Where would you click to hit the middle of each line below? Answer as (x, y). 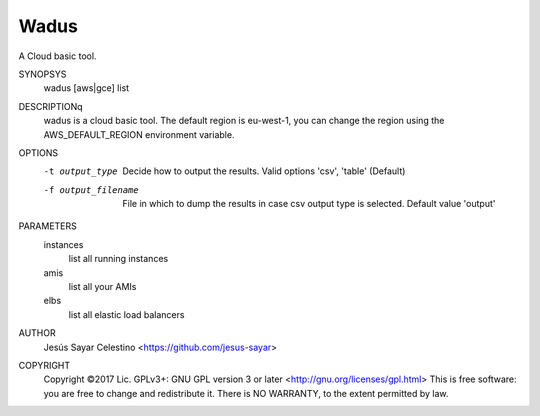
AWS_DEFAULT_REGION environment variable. (139, 134)
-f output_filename (91, 189)
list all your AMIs (102, 287)
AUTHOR (37, 333)
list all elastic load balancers (126, 314)
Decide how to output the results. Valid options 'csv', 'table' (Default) (264, 171)
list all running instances (118, 259)
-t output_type (81, 171)
